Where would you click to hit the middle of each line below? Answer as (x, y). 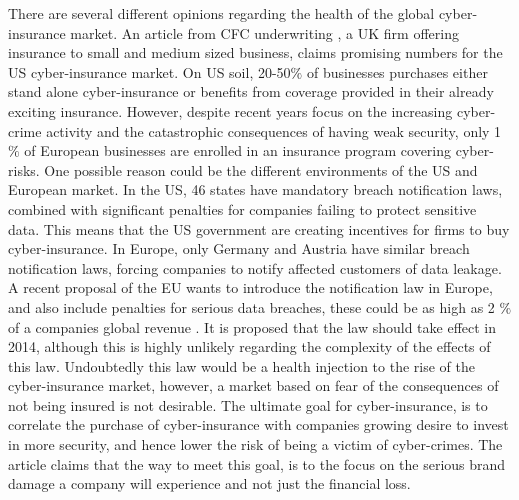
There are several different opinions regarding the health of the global (221, 13)
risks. (24, 169)
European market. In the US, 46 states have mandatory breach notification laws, (255, 189)
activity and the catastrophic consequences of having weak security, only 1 (274, 130)
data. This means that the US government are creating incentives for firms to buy (259, 228)
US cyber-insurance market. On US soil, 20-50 (149, 71)
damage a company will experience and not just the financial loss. (209, 483)
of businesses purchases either (397, 71)
